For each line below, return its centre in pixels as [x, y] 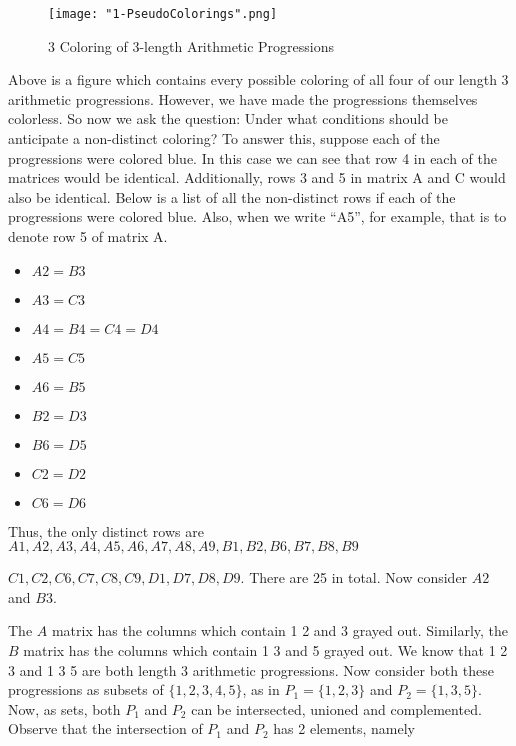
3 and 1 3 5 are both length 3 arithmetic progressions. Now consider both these [251, 669]
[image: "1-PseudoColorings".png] [163, 14]
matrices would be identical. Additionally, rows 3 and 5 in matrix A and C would [257, 177]
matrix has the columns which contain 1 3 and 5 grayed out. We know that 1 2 [265, 649]
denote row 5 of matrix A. [88, 236]
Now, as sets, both [64, 708]
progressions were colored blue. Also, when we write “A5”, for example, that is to [257, 216]
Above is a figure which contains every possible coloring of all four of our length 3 [258, 79]
